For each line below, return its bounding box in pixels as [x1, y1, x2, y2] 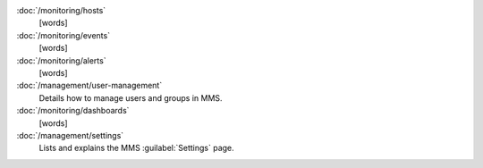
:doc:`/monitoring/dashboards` [16, 105, 130, 116]
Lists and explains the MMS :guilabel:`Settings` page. [38, 143, 234, 154]
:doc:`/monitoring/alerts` [16, 55, 106, 66]
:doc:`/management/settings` [16, 130, 124, 140]
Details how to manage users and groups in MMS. [38, 92, 223, 103]
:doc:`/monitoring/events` [16, 29, 111, 40]
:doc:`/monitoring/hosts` [16, 5, 106, 15]
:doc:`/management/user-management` [16, 80, 163, 91]
